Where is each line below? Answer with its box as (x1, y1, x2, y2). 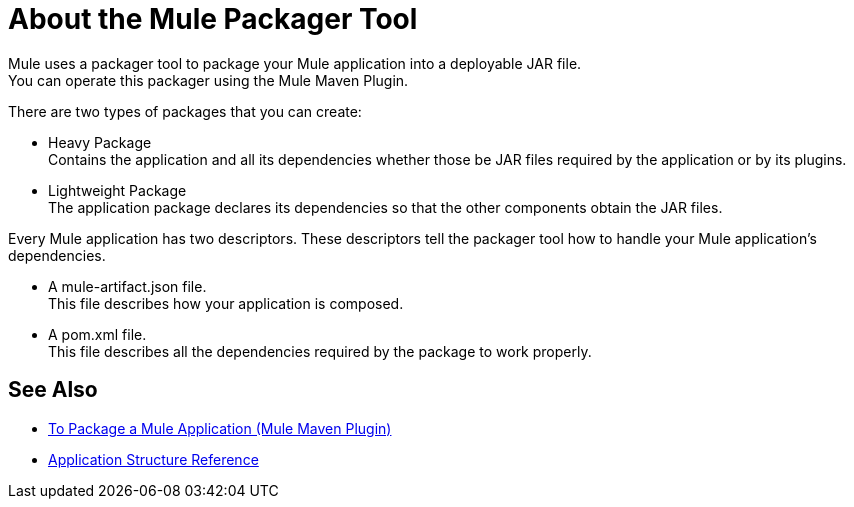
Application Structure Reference (48, 450, 259, 468)
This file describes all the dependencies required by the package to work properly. (48, 342, 592, 360)
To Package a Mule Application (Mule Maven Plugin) (48, 419, 392, 437)
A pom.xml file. (48, 325, 147, 343)
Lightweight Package (48, 181, 187, 199)
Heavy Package (48, 133, 152, 151)
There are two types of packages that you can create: (8, 102, 362, 120)
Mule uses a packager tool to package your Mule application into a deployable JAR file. (8, 54, 582, 72)
